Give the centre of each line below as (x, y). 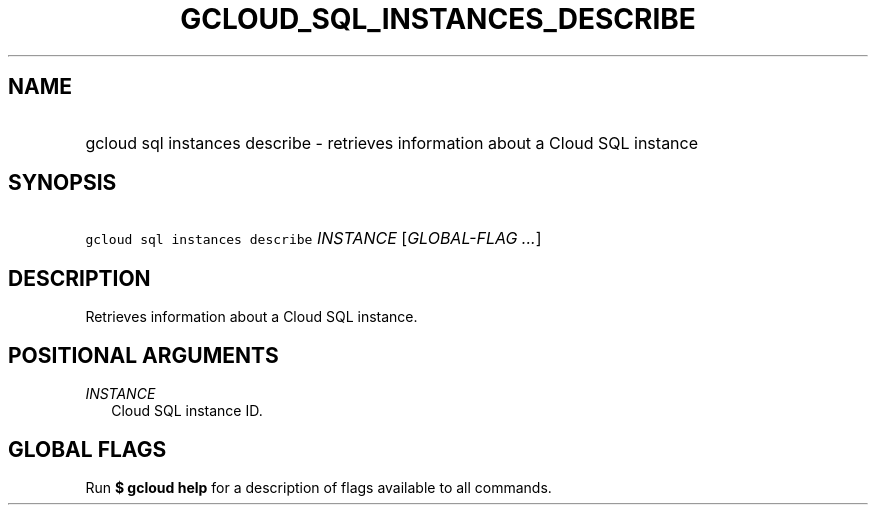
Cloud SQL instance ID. (187, 411)
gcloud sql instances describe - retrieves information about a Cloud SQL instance (392, 142)
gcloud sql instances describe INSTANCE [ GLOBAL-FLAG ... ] (313, 238)
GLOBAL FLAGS (87, 449)
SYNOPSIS (62, 183)
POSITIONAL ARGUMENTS (143, 355)
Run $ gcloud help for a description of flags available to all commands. (318, 487)
